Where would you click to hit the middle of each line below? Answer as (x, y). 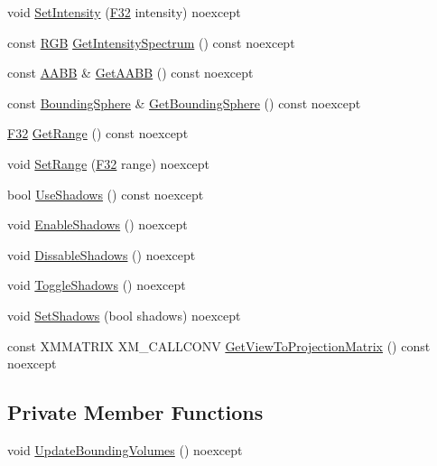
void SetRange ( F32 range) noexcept (109, 163)
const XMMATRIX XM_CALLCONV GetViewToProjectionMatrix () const (219, 345)
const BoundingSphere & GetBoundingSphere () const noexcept (184, 103)
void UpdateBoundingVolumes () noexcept (125, 449)
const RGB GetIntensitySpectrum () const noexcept (151, 42)
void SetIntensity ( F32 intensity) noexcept (124, 12)
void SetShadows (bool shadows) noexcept (124, 315)
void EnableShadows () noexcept (98, 224)
